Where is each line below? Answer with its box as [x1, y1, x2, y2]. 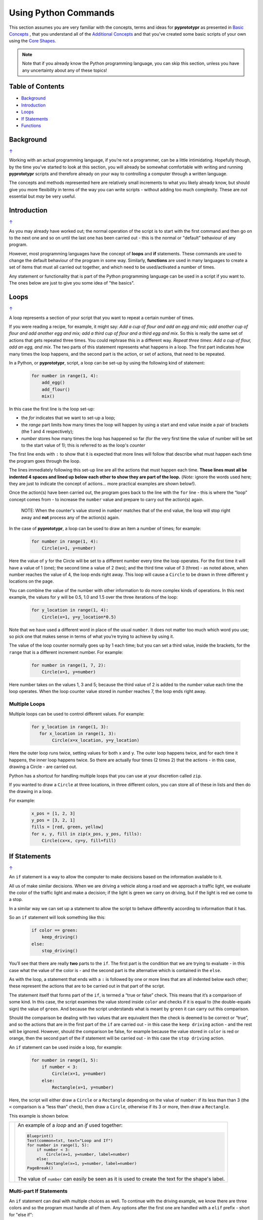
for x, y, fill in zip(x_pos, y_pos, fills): [31, 831, 142, 836]
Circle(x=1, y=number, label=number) [46, 1152, 130, 1157]
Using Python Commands [9, 7, 114, 18]
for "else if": [9, 1212, 34, 1218]
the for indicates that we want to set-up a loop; [21, 415, 115, 421]
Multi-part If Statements [9, 1188, 68, 1195]
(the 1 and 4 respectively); [21, 428, 74, 434]
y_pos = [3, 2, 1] [31, 817, 75, 823]
